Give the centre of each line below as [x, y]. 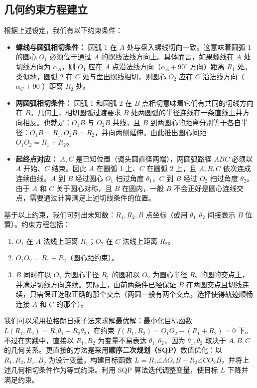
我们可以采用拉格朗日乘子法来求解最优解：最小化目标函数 [98, 320]
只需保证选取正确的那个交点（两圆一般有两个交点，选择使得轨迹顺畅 [141, 294]
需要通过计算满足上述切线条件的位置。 [92, 198]
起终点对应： [37, 158]
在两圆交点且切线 [214, 284]
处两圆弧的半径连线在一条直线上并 [187, 112]
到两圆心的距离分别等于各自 [195, 122]
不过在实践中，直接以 [39, 340]
